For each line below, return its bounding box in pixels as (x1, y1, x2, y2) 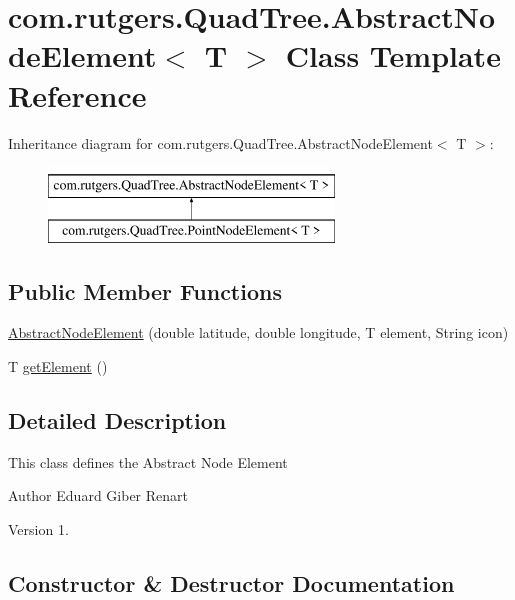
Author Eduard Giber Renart (8, 485, 188, 506)
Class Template (285, 35, 501, 76)
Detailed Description (8, 405, 227, 436)
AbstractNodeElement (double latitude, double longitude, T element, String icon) (8, 322, 509, 343)
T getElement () (8, 356, 108, 377)
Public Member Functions (8, 275, 282, 306)
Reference (8, 74, 147, 115)
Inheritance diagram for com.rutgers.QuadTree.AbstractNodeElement (8, 132, 433, 153)
